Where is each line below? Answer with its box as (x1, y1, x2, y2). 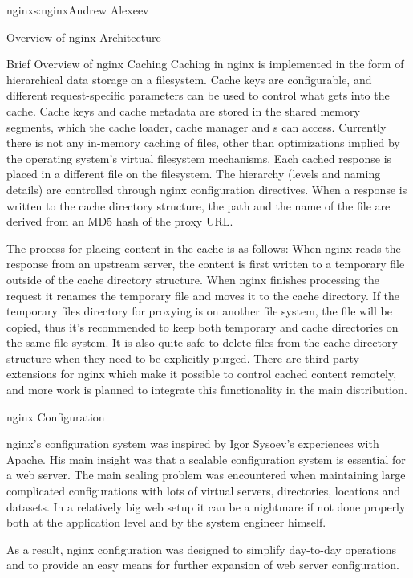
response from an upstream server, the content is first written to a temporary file (6, 255, 405, 272)
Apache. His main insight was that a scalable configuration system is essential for (6, 450, 406, 467)
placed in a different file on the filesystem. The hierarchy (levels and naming (6, 165, 381, 182)
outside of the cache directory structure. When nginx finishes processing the (6, 271, 379, 287)
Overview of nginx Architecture (6, 28, 161, 45)
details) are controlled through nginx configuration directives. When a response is (6, 181, 407, 197)
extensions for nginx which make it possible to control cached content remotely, (6, 365, 397, 382)
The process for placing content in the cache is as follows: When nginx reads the (6, 239, 401, 256)
